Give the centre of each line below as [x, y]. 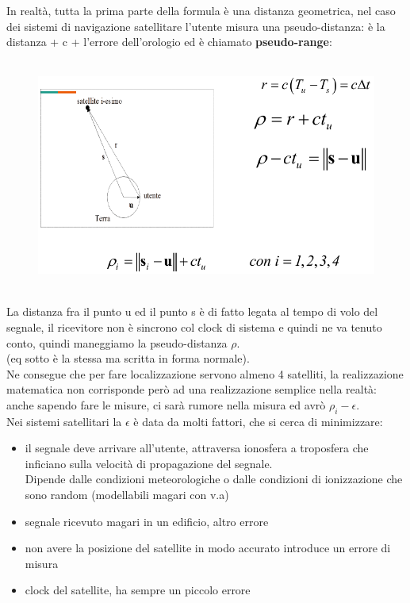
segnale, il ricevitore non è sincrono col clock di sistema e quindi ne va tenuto [194, 326]
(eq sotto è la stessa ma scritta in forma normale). [128, 358]
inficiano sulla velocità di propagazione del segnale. [149, 463]
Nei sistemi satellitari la [64, 421]
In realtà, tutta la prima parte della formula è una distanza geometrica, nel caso [201, 10]
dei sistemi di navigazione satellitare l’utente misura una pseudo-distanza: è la [196, 26]
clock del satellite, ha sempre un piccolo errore [138, 590]
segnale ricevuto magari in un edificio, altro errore [147, 521]
